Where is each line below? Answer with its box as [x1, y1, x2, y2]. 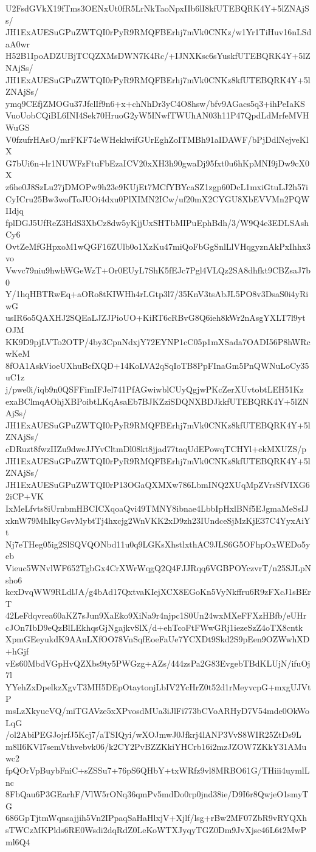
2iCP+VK [5, 490, 44, 503]
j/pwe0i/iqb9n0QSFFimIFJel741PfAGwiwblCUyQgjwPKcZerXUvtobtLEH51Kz [5, 383, 304, 395]
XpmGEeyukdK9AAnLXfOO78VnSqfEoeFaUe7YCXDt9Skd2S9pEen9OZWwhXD [5, 633, 310, 645]
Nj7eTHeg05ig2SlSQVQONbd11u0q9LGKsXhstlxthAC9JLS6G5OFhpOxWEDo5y [5, 537, 311, 550]
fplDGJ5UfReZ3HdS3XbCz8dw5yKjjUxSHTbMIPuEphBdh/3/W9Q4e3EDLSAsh [5, 216, 309, 228]
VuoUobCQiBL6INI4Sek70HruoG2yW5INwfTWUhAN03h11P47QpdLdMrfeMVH [5, 109, 309, 122]
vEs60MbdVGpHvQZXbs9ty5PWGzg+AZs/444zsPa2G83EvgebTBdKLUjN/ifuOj [5, 656, 311, 669]
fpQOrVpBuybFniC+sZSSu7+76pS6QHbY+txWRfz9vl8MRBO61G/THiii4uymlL [5, 764, 310, 776]
